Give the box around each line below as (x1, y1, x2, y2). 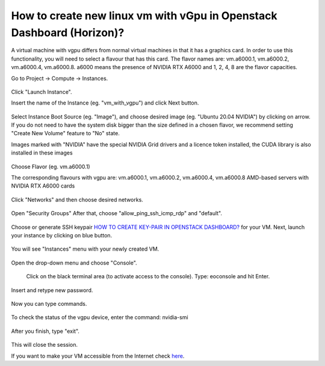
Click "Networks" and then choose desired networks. (11, 196, 144, 203)
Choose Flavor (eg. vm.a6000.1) (11, 163, 90, 170)
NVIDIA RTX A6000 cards (11, 182, 75, 189)
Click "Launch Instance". (11, 88, 72, 96)
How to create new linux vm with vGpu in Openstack (11, 9, 277, 22)
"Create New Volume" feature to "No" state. (11, 130, 120, 137)
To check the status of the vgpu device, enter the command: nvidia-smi (11, 314, 189, 321)
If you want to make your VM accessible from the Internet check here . (11, 352, 185, 359)
